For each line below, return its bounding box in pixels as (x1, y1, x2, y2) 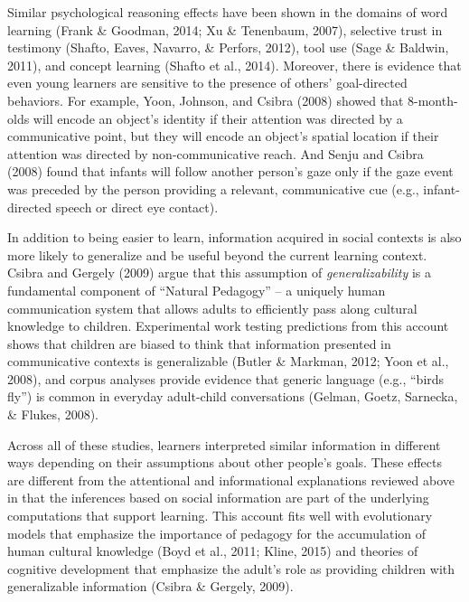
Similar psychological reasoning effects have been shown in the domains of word (7, 3, 448, 21)
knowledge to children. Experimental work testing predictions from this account (7, 316, 449, 335)
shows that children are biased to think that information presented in (7, 334, 391, 353)
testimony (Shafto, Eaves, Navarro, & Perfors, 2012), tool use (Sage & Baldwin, (7, 38, 449, 57)
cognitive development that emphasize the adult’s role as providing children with (7, 559, 455, 578)
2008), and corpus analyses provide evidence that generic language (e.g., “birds (7, 369, 445, 388)
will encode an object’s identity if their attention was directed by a (33, 108, 403, 127)
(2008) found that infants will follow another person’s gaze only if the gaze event (7, 162, 454, 181)
